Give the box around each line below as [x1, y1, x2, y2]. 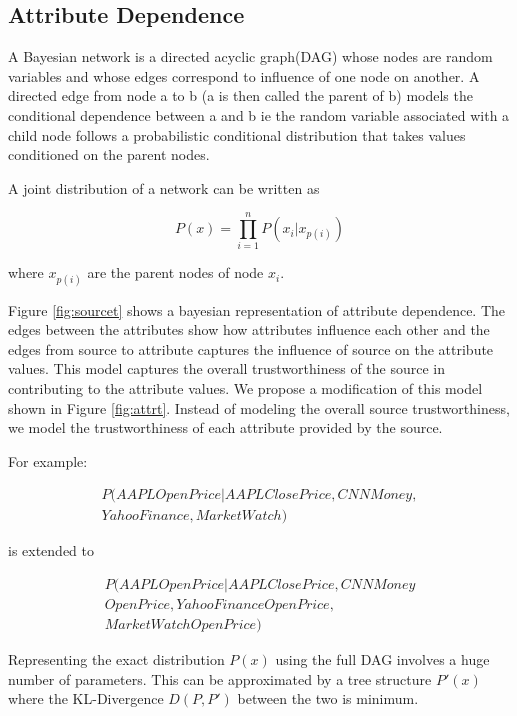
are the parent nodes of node [87, 262, 264, 283]
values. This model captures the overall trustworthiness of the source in [8, 358, 446, 379]
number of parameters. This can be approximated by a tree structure [8, 668, 432, 689]
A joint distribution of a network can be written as [8, 177, 320, 198]
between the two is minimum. [237, 688, 419, 709]
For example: [8, 450, 88, 471]
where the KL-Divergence [8, 688, 164, 709]
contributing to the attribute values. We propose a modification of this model [8, 378, 483, 399]
